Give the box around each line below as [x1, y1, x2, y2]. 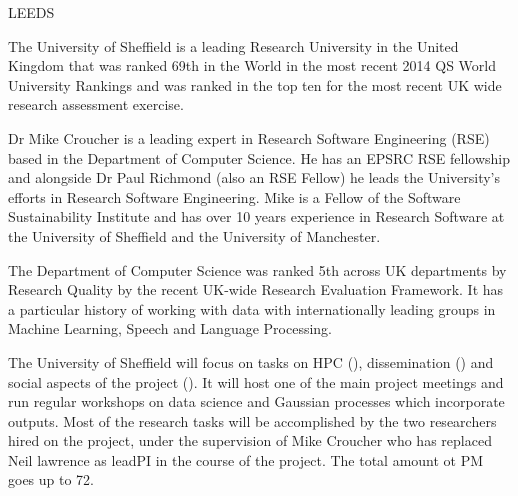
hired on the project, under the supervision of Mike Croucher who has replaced [8, 430, 492, 451]
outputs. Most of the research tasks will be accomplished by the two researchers [8, 410, 497, 431]
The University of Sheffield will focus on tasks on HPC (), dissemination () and [8, 351, 494, 372]
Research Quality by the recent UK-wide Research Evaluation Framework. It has [8, 279, 504, 300]
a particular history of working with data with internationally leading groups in [8, 298, 496, 319]
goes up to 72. [8, 469, 95, 490]
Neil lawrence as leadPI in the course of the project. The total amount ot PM [8, 449, 484, 470]
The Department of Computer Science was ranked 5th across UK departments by [8, 259, 507, 280]
